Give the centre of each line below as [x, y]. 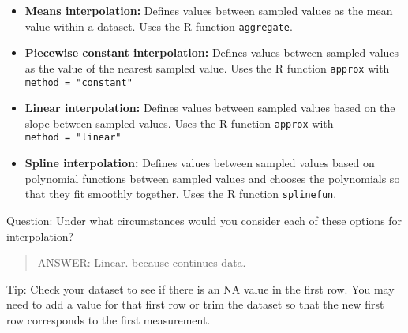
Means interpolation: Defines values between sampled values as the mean [209, 10]
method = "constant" [79, 82]
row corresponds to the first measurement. [109, 319]
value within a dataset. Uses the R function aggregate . [159, 26]
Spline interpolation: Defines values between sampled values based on [200, 163]
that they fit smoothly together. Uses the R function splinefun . [181, 194]
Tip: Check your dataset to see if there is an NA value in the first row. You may [200, 288]
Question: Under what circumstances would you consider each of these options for [204, 220]
